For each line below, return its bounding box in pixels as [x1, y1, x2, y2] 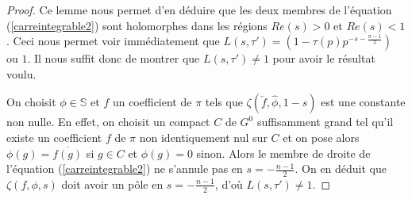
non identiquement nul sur [139, 128, 268, 145]
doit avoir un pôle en [61, 175, 164, 192]
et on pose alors [283, 128, 360, 145]
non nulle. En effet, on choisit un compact [6, 113, 210, 130]
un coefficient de [112, 94, 192, 110]
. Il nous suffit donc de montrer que [27, 50, 200, 67]
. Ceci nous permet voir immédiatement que [6, 33, 220, 49]
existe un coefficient [6, 128, 102, 145]
